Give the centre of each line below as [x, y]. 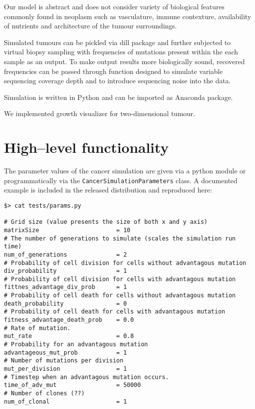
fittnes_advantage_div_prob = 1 [65, 287]
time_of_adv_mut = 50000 [73, 385]
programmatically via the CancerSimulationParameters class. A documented [121, 180]
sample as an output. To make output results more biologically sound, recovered [124, 61]
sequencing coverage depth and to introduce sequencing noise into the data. [117, 81]
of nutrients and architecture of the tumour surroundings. [90, 26]
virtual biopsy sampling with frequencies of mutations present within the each [121, 52]
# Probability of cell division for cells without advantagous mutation [125, 263]
